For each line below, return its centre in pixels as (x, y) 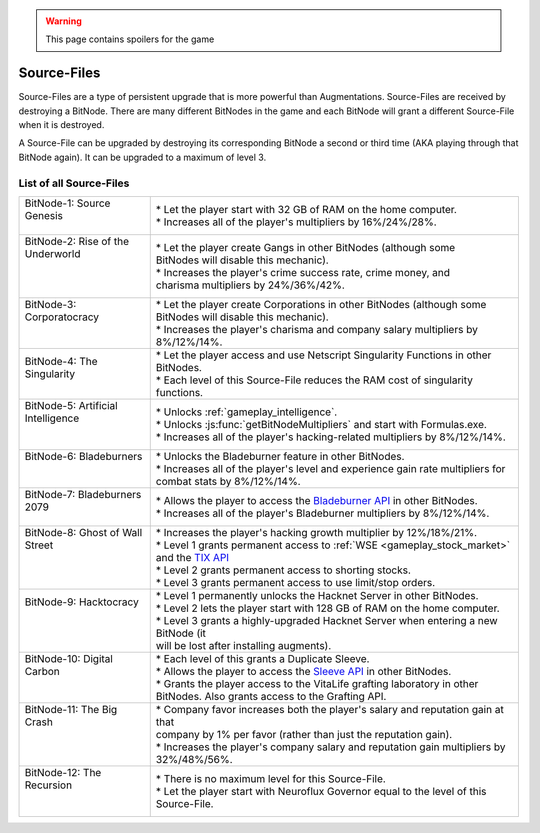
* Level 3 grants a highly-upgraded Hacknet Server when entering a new (327, 620)
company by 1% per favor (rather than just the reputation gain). (304, 734)
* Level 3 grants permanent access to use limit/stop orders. (295, 582)
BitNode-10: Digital (69, 658)
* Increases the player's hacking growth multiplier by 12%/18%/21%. (316, 532)
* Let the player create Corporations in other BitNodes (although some (321, 304)
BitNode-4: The (61, 361)
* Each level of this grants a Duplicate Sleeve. (262, 658)
